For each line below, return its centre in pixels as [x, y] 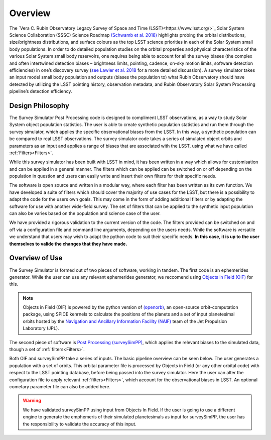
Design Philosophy [39, 105]
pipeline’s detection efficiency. [41, 91]
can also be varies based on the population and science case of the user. [85, 213]
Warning [32, 401]
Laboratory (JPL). [41, 328]
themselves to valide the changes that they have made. [68, 244]
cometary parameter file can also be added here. [60, 386]
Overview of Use [36, 258]
